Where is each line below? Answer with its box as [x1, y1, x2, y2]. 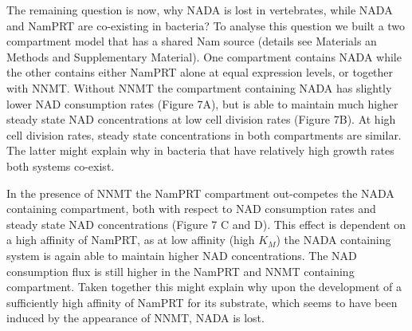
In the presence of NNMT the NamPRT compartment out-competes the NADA [6, 184, 394, 201]
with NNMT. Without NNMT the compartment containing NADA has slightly [6, 79, 392, 96]
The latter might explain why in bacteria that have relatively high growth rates [6, 142, 394, 159]
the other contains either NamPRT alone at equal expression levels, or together [6, 64, 394, 81]
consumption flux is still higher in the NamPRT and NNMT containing [6, 262, 355, 279]
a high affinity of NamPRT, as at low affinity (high [6, 231, 255, 248]
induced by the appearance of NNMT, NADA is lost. [6, 309, 265, 326]
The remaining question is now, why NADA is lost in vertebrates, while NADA [6, 2, 393, 18]
